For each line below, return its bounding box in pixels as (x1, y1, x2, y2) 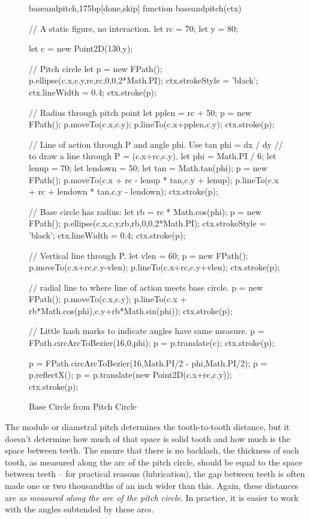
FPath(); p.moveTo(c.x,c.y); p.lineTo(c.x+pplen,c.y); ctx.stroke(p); (29, 118, 275, 130)
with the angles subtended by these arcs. (5, 503, 154, 515)
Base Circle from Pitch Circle (29, 400, 137, 413)
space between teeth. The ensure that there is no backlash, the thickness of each (5, 444, 299, 457)
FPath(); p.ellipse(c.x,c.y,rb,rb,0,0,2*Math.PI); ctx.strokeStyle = (29, 217, 266, 229)
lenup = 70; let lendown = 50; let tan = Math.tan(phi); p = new (29, 161, 267, 174)
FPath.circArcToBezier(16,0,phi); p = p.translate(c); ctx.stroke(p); (29, 336, 275, 349)
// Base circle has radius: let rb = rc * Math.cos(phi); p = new (29, 205, 261, 217)
